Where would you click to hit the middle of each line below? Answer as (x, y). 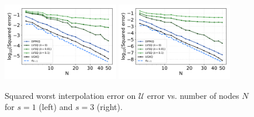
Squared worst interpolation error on (70, 95)
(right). (109, 107)
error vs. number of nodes (193, 95)
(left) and (56, 107)
